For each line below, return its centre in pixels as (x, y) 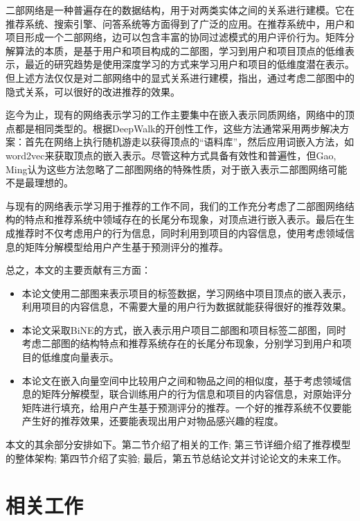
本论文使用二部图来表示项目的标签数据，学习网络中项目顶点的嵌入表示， (187, 293)
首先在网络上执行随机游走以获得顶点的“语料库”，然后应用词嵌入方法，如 (189, 142)
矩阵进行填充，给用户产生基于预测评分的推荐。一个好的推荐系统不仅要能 (187, 407)
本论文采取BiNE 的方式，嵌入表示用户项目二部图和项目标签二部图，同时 (184, 329)
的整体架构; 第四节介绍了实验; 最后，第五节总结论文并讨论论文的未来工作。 (177, 458)
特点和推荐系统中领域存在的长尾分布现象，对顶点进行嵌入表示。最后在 (184, 219)
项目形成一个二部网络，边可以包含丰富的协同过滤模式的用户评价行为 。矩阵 (175, 37)
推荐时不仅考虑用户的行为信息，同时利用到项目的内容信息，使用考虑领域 (180, 232)
